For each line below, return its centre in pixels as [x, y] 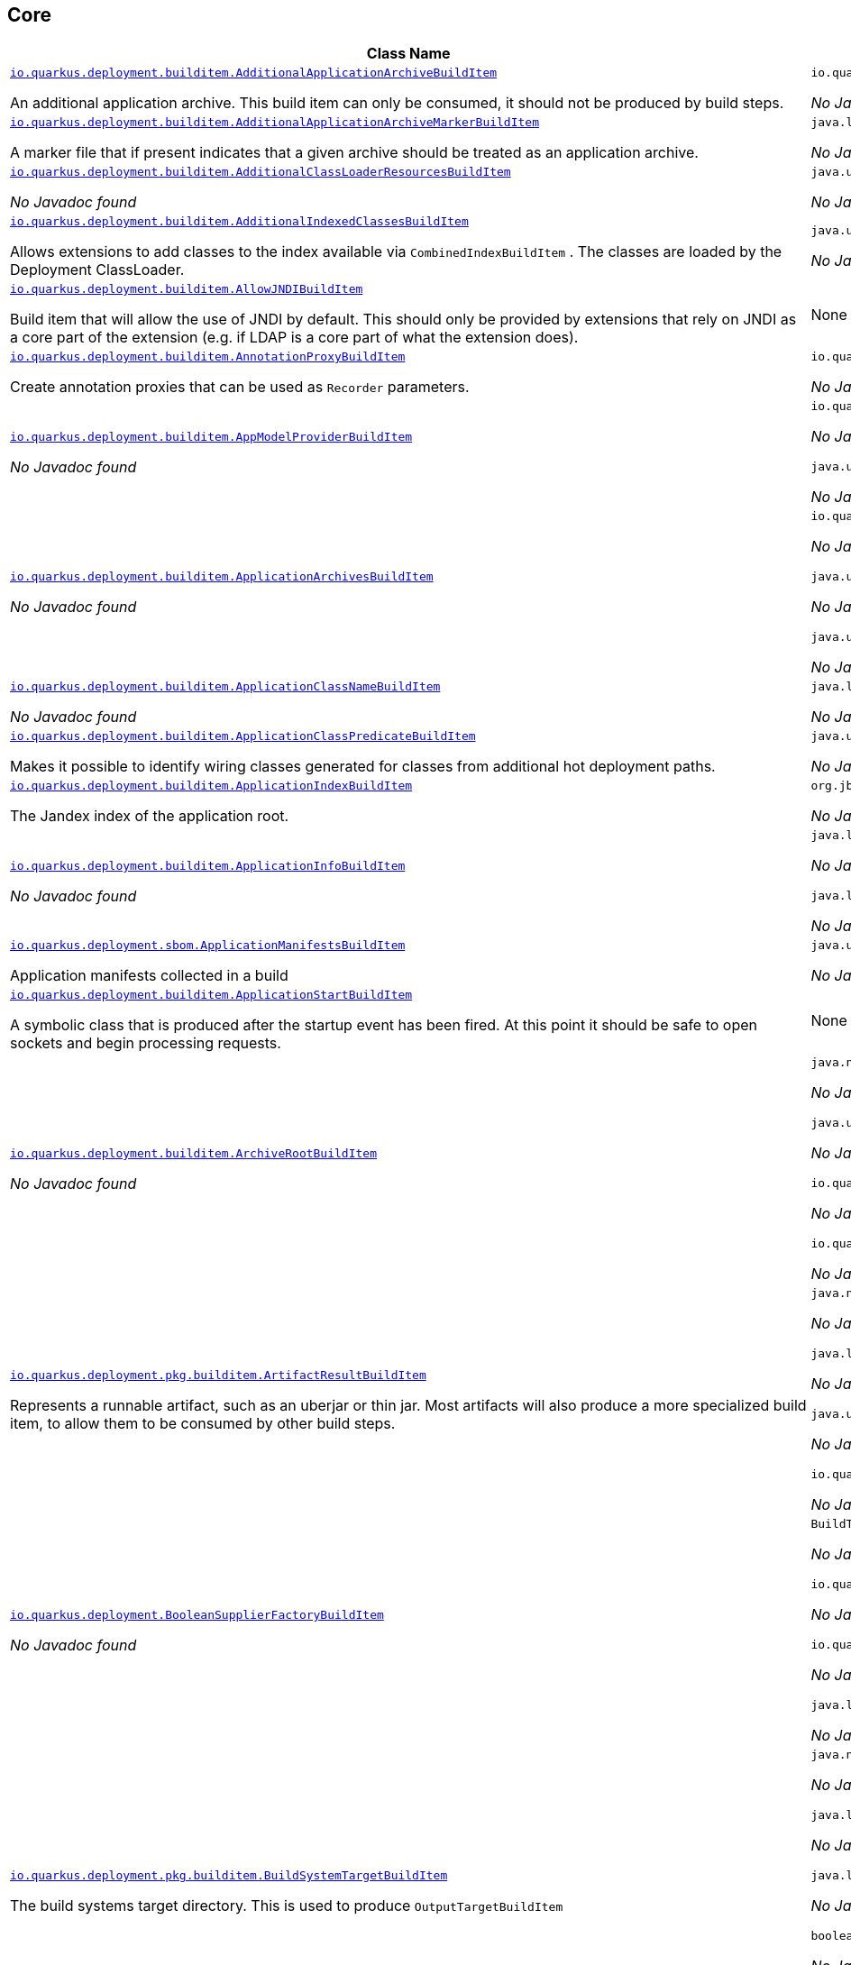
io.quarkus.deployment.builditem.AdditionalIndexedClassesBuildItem [239, 222]
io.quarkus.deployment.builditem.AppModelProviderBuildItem [211, 436]
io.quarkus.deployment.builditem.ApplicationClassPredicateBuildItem [243, 736]
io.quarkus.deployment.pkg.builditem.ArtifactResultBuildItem [218, 1375]
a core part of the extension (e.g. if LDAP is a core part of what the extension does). [294, 338]
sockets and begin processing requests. [146, 1043]
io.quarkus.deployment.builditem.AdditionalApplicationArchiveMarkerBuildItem [275, 123]
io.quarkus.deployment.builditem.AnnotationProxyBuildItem [208, 357]
